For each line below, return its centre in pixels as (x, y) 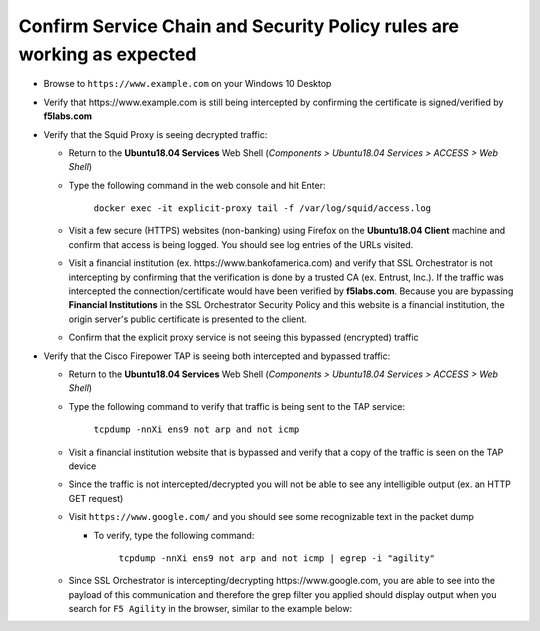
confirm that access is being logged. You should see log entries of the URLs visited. (241, 244)
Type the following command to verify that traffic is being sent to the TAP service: (236, 406)
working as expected (107, 54)
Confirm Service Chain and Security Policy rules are (239, 26)
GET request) (96, 498)
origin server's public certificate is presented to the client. (187, 319)
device (82, 466)
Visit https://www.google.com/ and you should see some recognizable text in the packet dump (271, 517)
